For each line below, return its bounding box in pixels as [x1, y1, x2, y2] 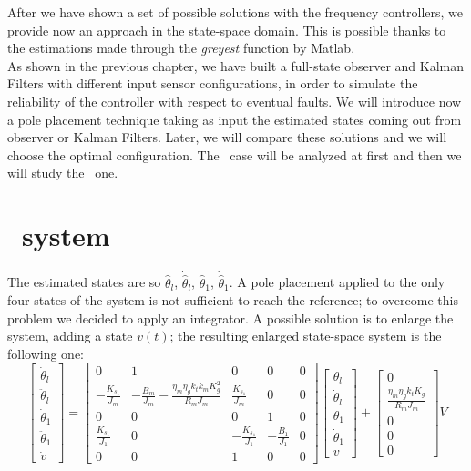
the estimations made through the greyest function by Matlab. [7, 38, 355, 57]
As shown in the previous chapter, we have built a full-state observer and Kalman [7, 56, 465, 75]
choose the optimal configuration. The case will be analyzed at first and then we [7, 145, 462, 164]
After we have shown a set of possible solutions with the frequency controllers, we [7, 3, 463, 21]
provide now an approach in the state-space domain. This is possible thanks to [7, 20, 446, 39]
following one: [7, 343, 85, 363]
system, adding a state [7, 326, 133, 345]
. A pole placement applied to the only [229, 272, 445, 292]
